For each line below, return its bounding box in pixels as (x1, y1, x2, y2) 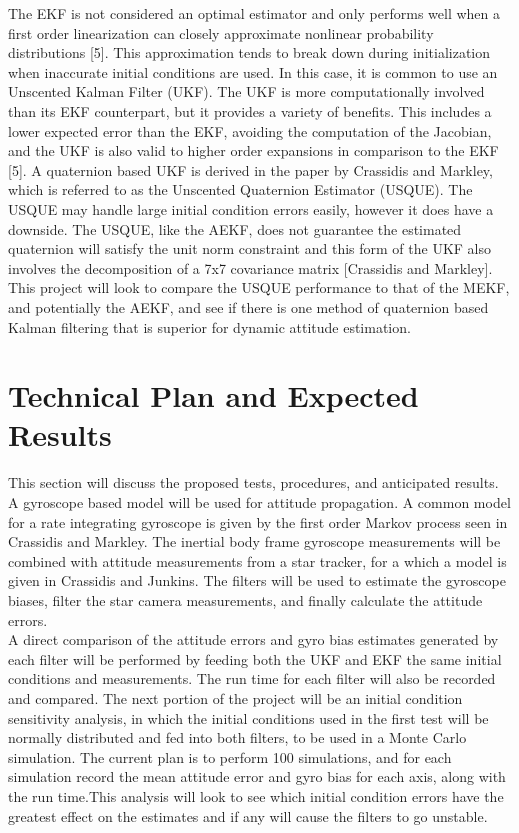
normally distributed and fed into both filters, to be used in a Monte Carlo (8, 727, 467, 748)
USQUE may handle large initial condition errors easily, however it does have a (8, 198, 494, 219)
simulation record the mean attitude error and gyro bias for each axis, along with (8, 766, 506, 787)
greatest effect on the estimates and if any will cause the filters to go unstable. (8, 805, 488, 826)
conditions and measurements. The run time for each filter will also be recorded (8, 668, 496, 689)
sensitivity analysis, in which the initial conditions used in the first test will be (8, 707, 489, 728)
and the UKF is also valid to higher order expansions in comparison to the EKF (8, 140, 499, 161)
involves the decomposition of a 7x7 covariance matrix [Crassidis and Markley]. (8, 257, 493, 278)
